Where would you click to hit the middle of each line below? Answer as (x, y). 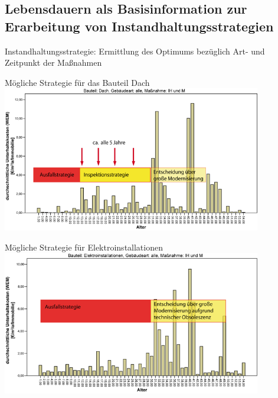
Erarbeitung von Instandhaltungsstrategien (139, 26)
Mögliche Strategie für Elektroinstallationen (84, 247)
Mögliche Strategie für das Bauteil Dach (77, 82)
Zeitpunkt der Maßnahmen (53, 62)
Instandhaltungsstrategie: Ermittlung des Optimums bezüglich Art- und (135, 51)
